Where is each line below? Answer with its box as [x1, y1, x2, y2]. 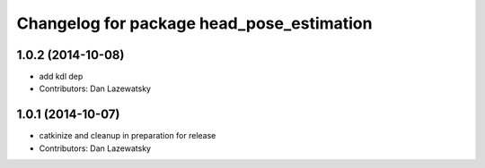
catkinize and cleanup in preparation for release [39, 130, 216, 141]
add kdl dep [39, 71, 84, 82]
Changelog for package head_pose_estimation [16, 13, 373, 33]
